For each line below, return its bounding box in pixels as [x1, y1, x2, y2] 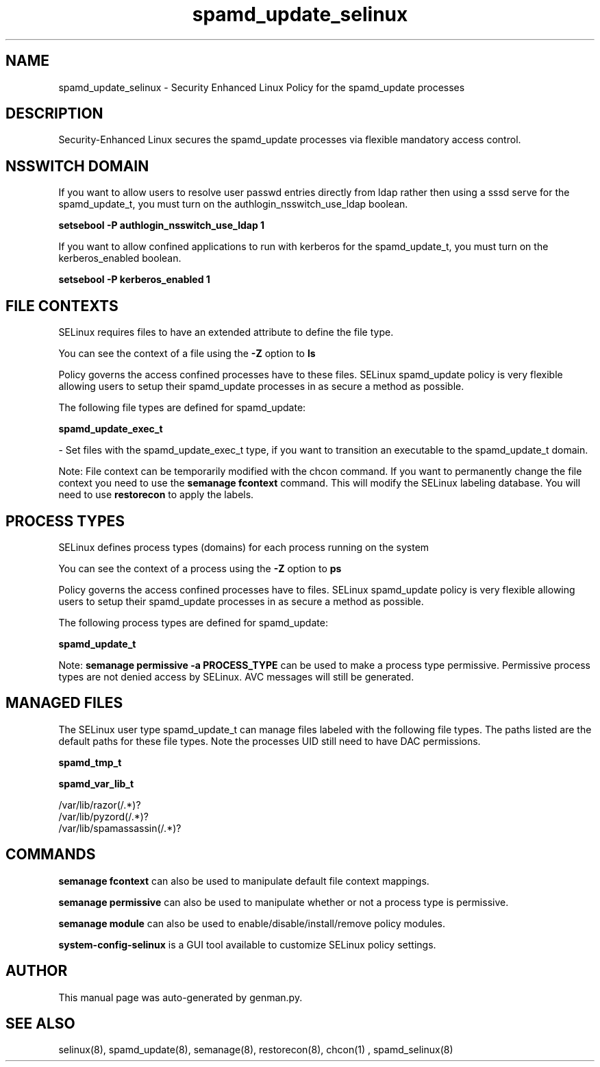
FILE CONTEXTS [5, 297, 118, 315]
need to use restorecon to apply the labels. [58, 489, 254, 501]
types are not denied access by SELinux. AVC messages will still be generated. [58, 670, 414, 683]
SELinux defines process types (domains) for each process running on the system [58, 541, 429, 553]
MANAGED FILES [5, 694, 123, 712]
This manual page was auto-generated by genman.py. [58, 991, 303, 1003]
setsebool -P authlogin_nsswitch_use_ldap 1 [58, 219, 265, 232]
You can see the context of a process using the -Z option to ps [58, 562, 342, 574]
